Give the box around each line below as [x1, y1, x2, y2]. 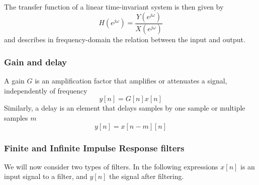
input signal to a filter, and [4, 171, 88, 181]
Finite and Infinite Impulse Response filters [4, 141, 185, 154]
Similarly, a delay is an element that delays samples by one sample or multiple [4, 103, 245, 113]
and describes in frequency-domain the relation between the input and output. [4, 34, 245, 45]
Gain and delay [4, 55, 67, 68]
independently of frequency [4, 85, 88, 96]
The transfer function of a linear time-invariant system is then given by [4, 2, 224, 12]
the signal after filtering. [109, 171, 184, 181]
